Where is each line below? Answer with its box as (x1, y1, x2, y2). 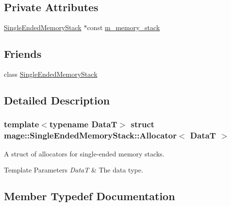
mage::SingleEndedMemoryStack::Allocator (4, 129, 177, 141)
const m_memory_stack (87, 22, 160, 33)
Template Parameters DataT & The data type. (4, 165, 143, 175)
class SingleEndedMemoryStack (4, 69, 98, 79)
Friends (4, 46, 42, 61)
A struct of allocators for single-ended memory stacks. (4, 148, 165, 158)
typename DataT (49, 118, 117, 130)
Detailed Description (4, 92, 110, 107)
